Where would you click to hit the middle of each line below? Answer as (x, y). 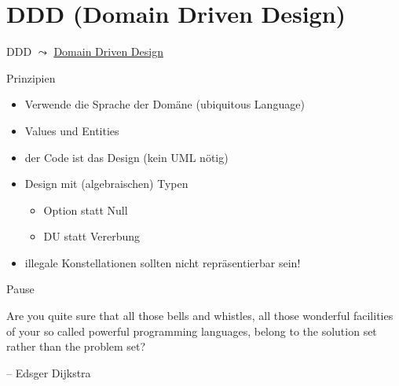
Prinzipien (31, 77)
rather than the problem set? (76, 346)
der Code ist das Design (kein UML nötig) (126, 157)
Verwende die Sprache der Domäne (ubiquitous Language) (165, 104)
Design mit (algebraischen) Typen (106, 184)
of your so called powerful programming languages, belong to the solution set (192, 331)
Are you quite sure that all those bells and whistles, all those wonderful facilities (200, 316)
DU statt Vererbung (92, 236)
